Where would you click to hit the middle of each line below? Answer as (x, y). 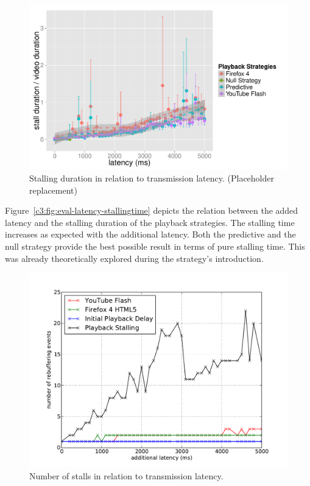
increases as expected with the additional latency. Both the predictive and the (150, 234)
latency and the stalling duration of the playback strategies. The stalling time (150, 222)
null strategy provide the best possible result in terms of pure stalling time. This (155, 246)
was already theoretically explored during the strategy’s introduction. (134, 258)
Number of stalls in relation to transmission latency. (126, 475)
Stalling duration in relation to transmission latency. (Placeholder (152, 178)
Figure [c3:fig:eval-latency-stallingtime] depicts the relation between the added (152, 210)
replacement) (53, 190)
